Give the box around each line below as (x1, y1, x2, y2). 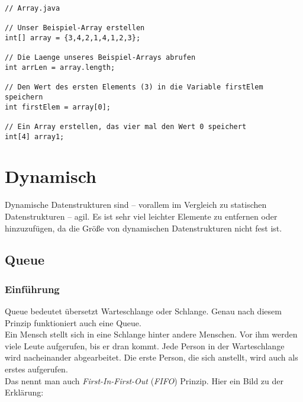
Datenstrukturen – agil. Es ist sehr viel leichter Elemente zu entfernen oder (5, 210, 278, 222)
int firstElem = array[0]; (5, 102, 111, 111)
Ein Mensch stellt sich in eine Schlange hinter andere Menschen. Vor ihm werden (5, 328, 298, 340)
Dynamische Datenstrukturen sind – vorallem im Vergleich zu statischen (5, 198, 267, 211)
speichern (5, 92, 43, 101)
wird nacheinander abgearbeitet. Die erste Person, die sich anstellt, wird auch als (5, 351, 298, 364)
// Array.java (5, 4, 60, 12)
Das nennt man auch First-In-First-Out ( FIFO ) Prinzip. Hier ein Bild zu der (5, 374, 284, 387)
